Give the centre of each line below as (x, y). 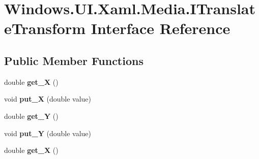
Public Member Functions (74, 60)
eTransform (45, 28)
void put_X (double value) (48, 99)
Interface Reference (161, 28)
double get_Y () (31, 116)
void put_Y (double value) (48, 133)
